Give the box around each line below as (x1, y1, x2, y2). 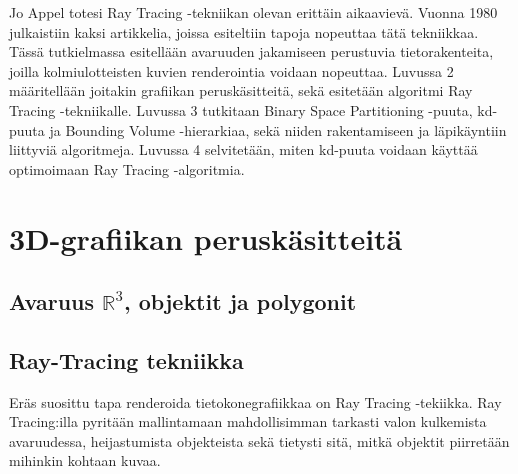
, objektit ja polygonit (124, 286, 357, 317)
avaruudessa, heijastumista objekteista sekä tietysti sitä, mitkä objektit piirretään (9, 430, 510, 451)
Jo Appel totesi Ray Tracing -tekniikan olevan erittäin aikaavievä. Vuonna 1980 (9, 2, 498, 22)
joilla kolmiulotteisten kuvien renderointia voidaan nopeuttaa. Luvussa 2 (9, 60, 454, 81)
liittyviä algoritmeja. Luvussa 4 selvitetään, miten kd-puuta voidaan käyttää (9, 139, 478, 160)
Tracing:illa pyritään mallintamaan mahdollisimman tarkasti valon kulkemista (9, 411, 487, 432)
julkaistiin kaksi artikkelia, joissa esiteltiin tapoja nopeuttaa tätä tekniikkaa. (9, 21, 479, 42)
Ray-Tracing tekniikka (9, 344, 244, 375)
